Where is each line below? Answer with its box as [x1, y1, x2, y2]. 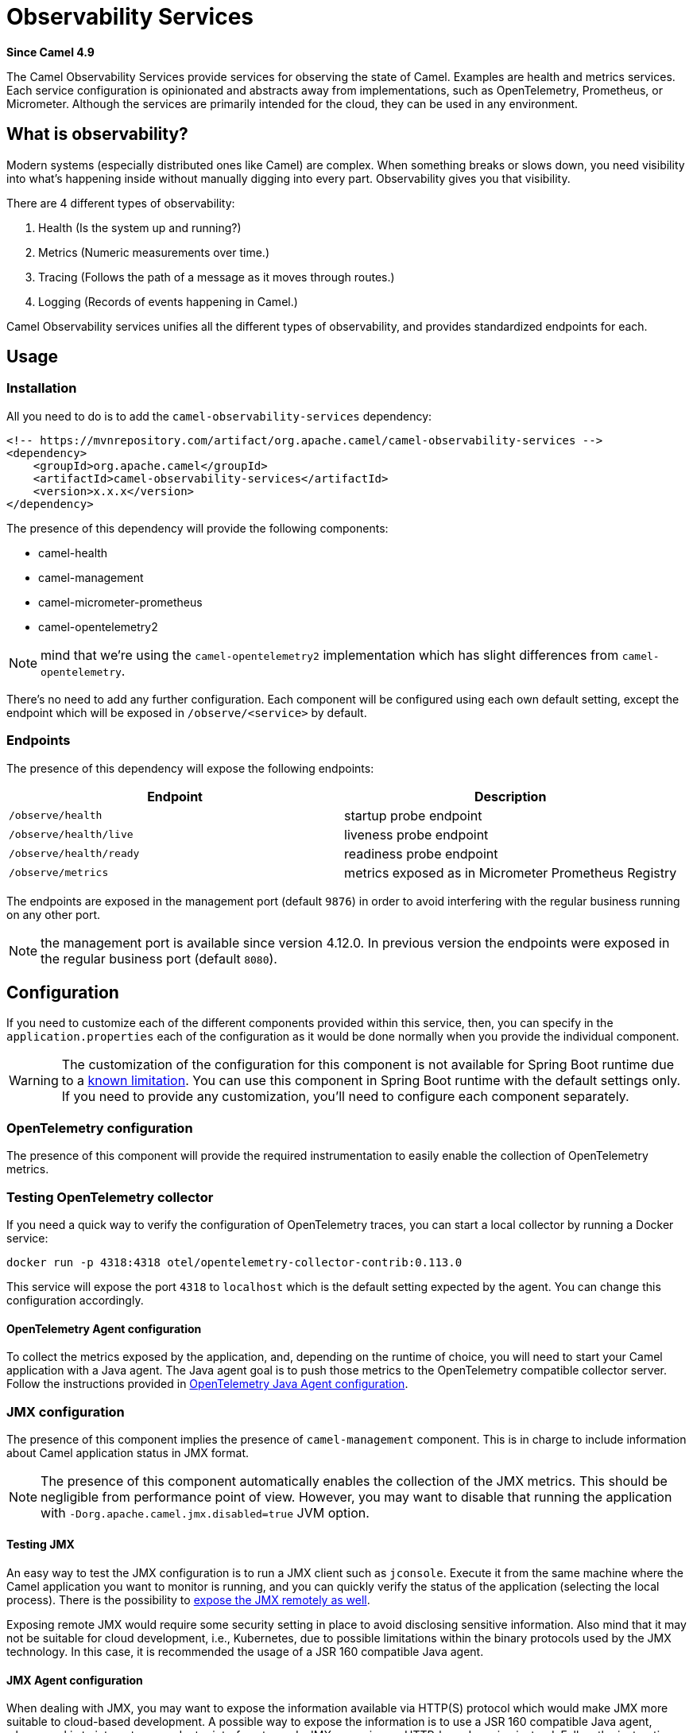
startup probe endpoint [344, 807, 482, 824]
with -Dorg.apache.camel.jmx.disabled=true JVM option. [41, 1504, 370, 1521]
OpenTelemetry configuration [6, 1119, 193, 1136]
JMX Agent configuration [6, 1673, 143, 1687]
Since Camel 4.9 [6, 45, 95, 59]
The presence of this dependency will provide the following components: [6, 521, 389, 535]
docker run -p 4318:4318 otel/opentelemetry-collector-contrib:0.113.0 [6, 1255, 463, 1269]
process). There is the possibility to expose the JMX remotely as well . [6, 1593, 370, 1607]
